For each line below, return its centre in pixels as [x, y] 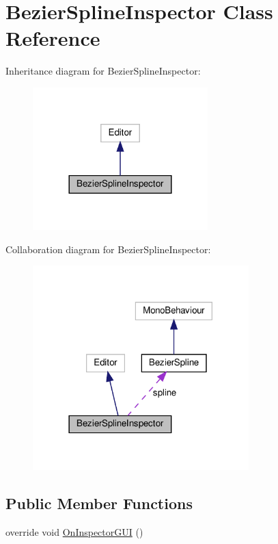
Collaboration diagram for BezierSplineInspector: [108, 249]
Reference [53, 38]
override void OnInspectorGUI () [74, 531]
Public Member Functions [99, 503]
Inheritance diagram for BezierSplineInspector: [103, 71]
